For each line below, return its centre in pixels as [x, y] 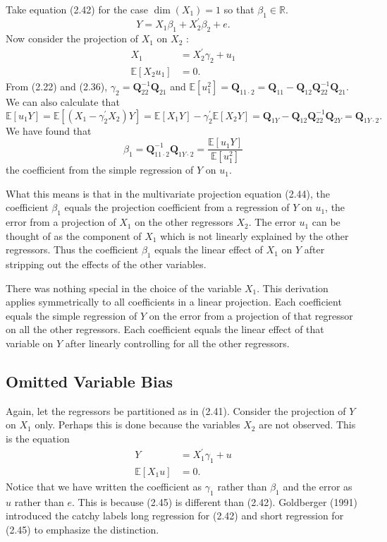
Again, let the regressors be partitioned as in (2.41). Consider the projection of [176, 410]
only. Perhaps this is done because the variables [137, 424]
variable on [30, 343]
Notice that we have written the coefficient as [104, 487]
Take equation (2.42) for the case [77, 9]
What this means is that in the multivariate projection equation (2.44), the [168, 193]
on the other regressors [184, 222]
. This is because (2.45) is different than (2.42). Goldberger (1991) [214, 501]
